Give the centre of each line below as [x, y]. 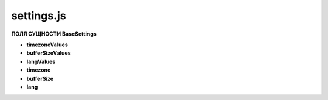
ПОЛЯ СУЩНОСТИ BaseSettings [54, 34]
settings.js [39, 16]
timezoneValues [47, 45]
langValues [41, 61]
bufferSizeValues [49, 53]
